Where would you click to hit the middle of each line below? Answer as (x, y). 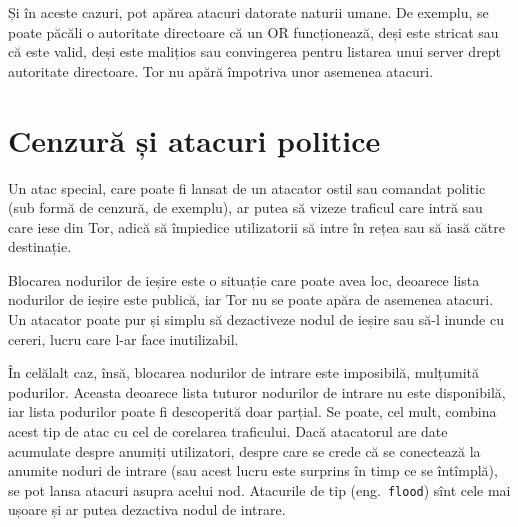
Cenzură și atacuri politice (194, 139)
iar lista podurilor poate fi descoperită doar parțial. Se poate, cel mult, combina (252, 411)
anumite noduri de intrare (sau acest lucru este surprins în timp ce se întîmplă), (253, 470)
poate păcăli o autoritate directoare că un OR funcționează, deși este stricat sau (253, 31)
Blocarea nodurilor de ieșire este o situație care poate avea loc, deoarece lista (244, 279)
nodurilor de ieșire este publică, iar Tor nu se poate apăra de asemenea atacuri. (251, 299)
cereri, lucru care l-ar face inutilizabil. (123, 338)
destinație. (40, 246)
